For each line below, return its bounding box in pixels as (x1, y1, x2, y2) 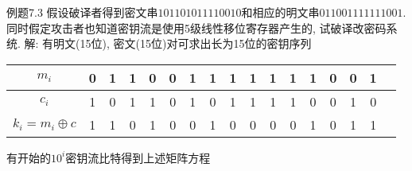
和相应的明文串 (241, 4, 320, 20)
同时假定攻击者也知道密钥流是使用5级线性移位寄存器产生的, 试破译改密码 (6, 19, 387, 36)
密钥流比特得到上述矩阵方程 (65, 149, 211, 165)
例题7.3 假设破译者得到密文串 (6, 4, 158, 20)
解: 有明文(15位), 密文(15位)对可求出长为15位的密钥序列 (24, 35, 312, 52)
